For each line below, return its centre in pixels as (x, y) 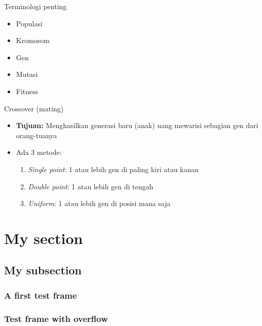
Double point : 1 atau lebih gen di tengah (91, 186)
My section (44, 238)
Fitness (27, 91)
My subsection (43, 270)
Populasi (29, 23)
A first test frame (41, 295)
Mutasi (27, 74)
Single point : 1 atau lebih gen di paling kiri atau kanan (114, 169)
